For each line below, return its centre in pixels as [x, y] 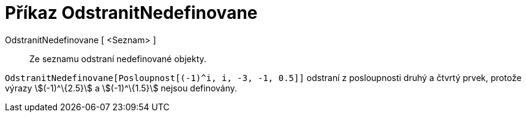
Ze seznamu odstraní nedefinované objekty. [118, 58]
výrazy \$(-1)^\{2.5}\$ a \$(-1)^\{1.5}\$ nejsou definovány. [121, 88]
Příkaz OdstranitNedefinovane [131, 13]
